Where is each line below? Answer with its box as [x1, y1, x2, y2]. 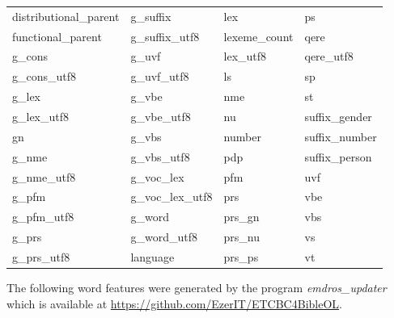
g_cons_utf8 [12, 68, 77, 85]
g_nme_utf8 [12, 168, 76, 185]
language [130, 248, 175, 265]
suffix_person [304, 148, 372, 165]
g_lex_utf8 [12, 107, 70, 124]
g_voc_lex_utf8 [130, 188, 213, 205]
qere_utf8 [304, 48, 354, 65]
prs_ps [223, 248, 259, 265]
